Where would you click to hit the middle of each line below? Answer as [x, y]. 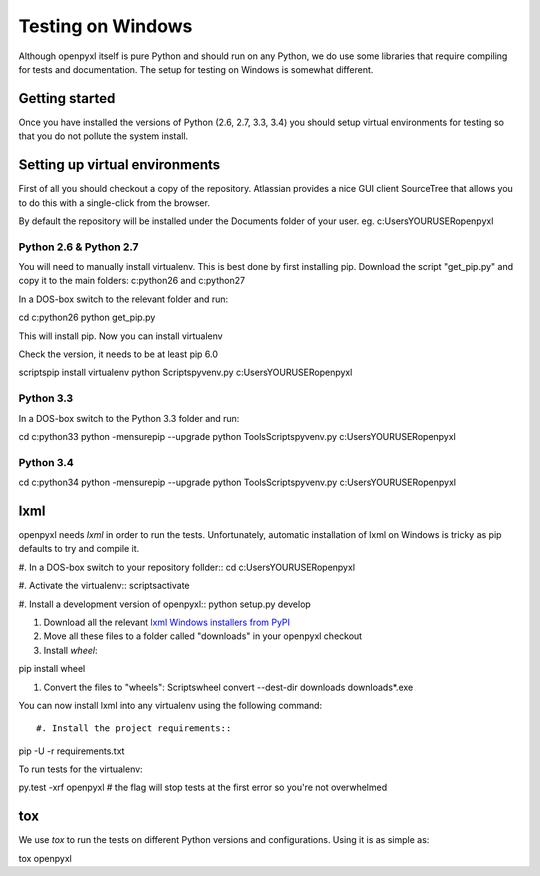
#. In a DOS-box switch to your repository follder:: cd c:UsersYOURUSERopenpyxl [186, 567]
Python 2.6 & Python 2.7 [78, 247]
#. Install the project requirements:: [134, 728]
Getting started [67, 98]
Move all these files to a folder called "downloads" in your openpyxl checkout [203, 636]
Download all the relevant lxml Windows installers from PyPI [166, 622]
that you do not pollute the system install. [103, 136]
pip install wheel [52, 669]
